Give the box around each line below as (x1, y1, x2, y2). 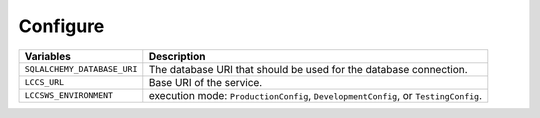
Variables (24, 49, 72, 63)
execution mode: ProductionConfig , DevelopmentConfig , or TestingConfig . (148, 88, 482, 102)
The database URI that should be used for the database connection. (148, 62, 469, 76)
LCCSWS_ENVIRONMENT (24, 90, 114, 101)
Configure (18, 15, 105, 37)
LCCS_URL (24, 77, 65, 88)
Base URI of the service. (148, 75, 263, 89)
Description (148, 49, 206, 63)
